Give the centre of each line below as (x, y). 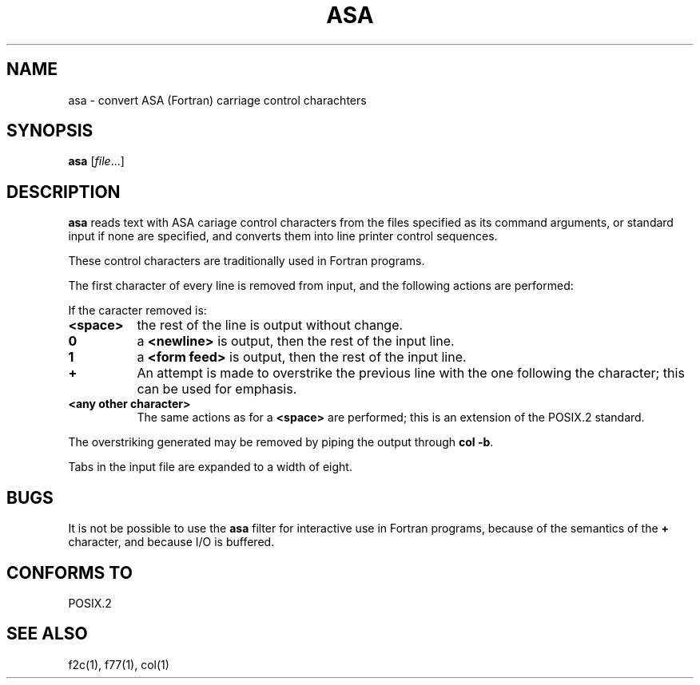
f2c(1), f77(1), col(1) (119, 664)
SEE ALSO (47, 634)
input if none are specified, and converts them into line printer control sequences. (283, 236)
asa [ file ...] (96, 161)
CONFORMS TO (70, 572)
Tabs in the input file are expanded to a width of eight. (210, 467)
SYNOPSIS (50, 131)
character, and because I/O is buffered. (171, 542)
